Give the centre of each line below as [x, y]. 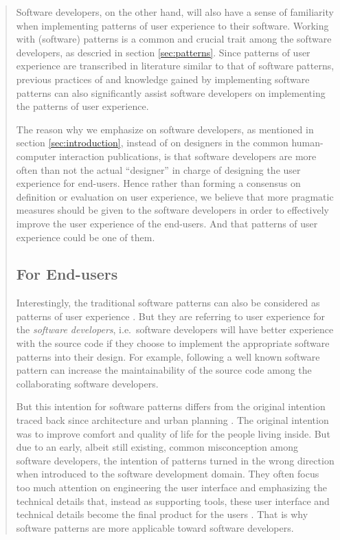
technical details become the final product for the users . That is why [162, 514]
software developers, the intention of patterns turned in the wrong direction [175, 460]
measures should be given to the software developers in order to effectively [172, 210]
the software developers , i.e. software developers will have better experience [175, 329]
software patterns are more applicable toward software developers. [155, 527]
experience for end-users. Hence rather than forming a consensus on [158, 183]
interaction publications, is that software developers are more [188, 156]
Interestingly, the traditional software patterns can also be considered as [168, 303]
